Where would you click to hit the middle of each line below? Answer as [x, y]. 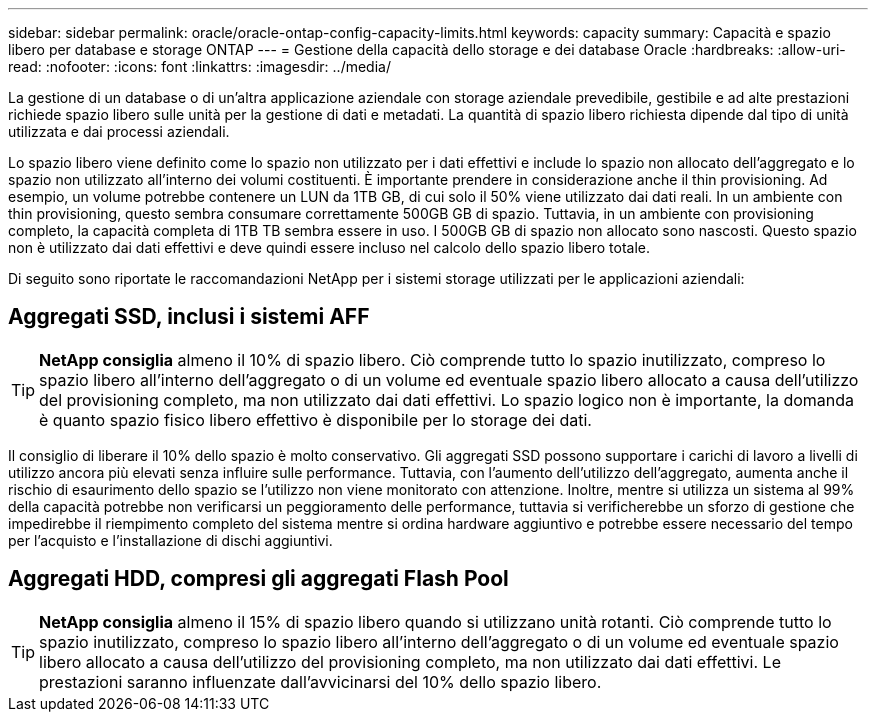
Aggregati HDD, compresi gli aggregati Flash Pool [258, 579]
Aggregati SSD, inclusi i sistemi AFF [189, 317]
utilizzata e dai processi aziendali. [119, 131]
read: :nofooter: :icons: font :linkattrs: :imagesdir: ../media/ [199, 66]
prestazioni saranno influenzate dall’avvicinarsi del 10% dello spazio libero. [320, 681]
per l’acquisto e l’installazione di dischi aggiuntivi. [170, 540]
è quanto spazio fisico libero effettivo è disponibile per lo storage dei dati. [315, 419]
